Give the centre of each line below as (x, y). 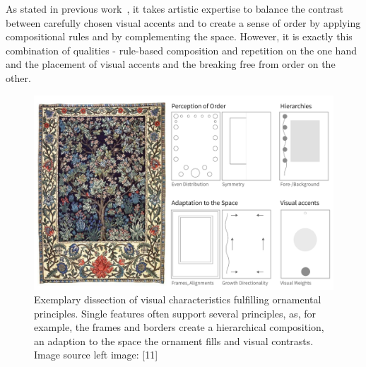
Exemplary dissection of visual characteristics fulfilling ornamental (178, 299)
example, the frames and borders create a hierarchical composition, (179, 327)
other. (18, 77)
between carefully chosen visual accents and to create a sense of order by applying (183, 22)
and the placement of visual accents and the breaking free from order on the (171, 64)
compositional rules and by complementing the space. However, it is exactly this (179, 36)
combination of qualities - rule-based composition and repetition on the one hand (181, 50)
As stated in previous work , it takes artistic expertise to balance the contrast (175, 8)
